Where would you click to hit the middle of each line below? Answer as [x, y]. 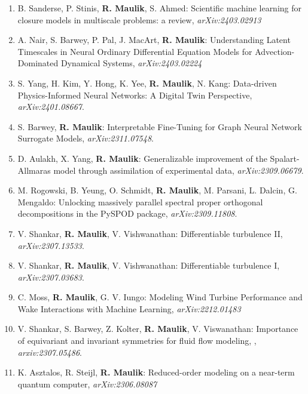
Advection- [275, 51]
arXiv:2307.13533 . [51, 245]
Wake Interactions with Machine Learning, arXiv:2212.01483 [129, 308]
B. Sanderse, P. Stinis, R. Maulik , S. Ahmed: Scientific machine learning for [160, 8]
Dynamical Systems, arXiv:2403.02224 [131, 63]
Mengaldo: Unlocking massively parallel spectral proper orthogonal [140, 201]
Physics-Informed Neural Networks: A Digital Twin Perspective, [135, 95]
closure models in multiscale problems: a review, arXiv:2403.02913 [139, 19]
